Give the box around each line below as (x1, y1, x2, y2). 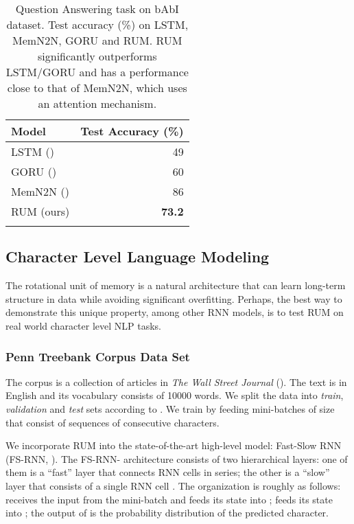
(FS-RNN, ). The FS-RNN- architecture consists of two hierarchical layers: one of (5, 451, 348, 466)
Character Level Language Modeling (5, 246, 270, 267)
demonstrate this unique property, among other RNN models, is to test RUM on (5, 305, 344, 319)
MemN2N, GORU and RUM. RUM (12, 32, 182, 48)
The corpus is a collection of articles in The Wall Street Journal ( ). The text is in (5, 374, 347, 389)
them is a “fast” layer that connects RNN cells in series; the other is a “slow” (5, 465, 330, 479)
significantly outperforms (38, 48, 157, 64)
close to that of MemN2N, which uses (7, 80, 187, 95)
